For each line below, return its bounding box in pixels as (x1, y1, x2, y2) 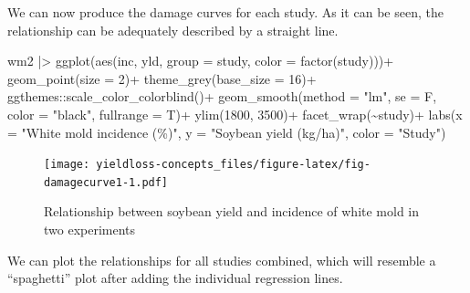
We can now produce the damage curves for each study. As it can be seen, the (7, 3, 444, 21)
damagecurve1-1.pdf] (44, 175, 169, 189)
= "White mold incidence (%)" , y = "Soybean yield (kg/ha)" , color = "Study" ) (7, 122, 446, 141)
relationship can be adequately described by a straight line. (7, 20, 339, 39)
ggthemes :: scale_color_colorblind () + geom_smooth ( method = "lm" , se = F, (7, 87, 437, 106)
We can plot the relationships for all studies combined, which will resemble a (7, 250, 436, 269)
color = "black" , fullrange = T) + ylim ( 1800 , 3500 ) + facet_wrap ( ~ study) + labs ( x (7, 104, 463, 123)
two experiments (44, 220, 136, 239)
